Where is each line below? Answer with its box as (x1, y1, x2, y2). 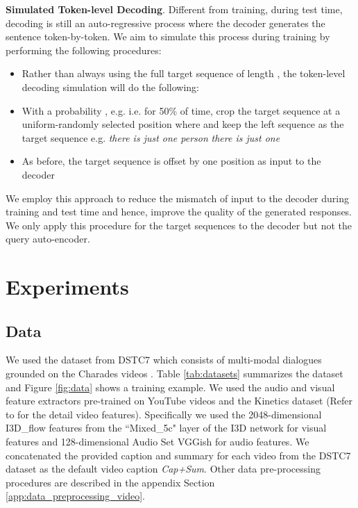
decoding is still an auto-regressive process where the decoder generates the (6, 15, 325, 30)
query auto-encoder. (6, 231, 90, 246)
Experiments (6, 272, 129, 301)
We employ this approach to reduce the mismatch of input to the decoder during (6, 190, 349, 205)
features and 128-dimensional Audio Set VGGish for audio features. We (6, 434, 309, 449)
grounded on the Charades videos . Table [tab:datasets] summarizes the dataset (6, 366, 343, 381)
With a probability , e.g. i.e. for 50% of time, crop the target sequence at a (22, 103, 341, 117)
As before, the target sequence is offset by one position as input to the (22, 154, 321, 168)
